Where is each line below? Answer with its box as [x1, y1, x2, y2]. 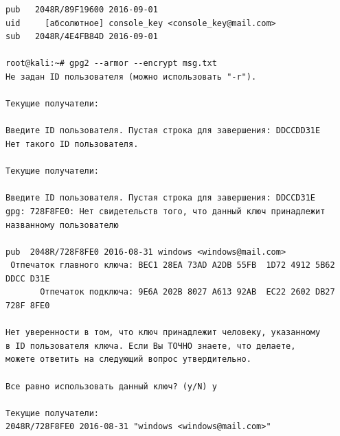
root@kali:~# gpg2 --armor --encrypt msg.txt [5, 58, 217, 69]
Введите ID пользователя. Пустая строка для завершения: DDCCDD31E [5, 126, 321, 136]
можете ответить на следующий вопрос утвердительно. [5, 354, 251, 365]
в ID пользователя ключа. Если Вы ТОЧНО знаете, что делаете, [5, 341, 296, 351]
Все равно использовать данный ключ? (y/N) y [5, 381, 217, 391]
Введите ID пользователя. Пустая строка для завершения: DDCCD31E [5, 193, 316, 203]
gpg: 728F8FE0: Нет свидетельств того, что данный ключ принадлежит [5, 206, 326, 216]
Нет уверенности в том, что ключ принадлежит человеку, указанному [5, 328, 321, 338]
